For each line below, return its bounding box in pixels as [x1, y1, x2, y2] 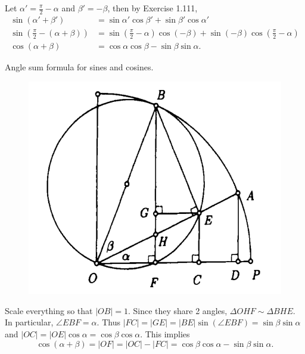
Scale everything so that [5, 304, 93, 316]
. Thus [97, 316, 120, 328]
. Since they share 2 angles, [127, 304, 228, 316]
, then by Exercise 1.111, [107, 2, 198, 14]
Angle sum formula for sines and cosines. [5, 60, 154, 73]
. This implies [140, 327, 190, 340]
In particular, [5, 316, 54, 328]
